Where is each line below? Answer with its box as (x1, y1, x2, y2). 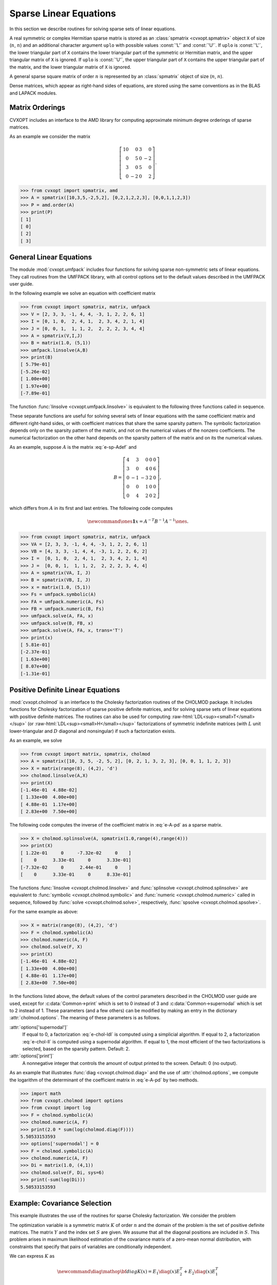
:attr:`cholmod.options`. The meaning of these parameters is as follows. (9, 1015, 161, 1021)
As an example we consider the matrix (9, 134, 91, 140)
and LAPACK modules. (9, 90, 57, 96)
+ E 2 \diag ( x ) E (184, 1269, 215, 1276)
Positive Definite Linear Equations (9, 685, 120, 694)
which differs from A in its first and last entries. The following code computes (9, 505, 173, 511)
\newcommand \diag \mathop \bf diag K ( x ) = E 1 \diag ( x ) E (57, 1269, 180, 1276)
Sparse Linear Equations (9, 8, 116, 19)
